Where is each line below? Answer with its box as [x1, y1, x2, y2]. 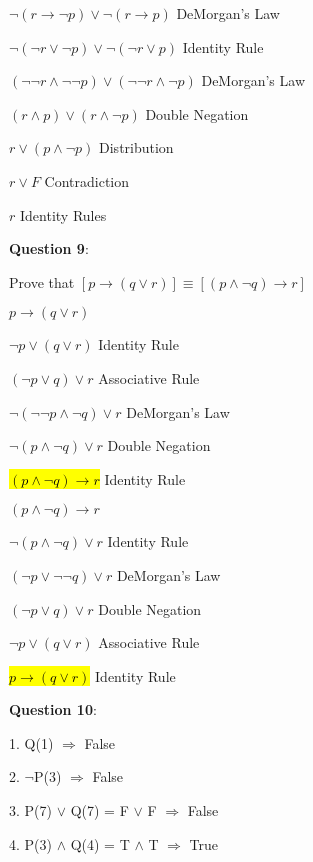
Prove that [9, 271, 75, 292]
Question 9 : [9, 238, 89, 259]
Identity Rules [19, 204, 107, 225]
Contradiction [44, 170, 130, 191]
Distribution [99, 137, 174, 158]
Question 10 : [9, 699, 97, 720]
